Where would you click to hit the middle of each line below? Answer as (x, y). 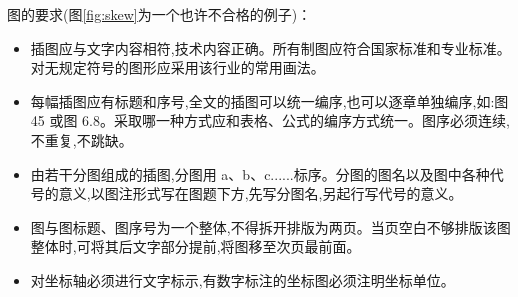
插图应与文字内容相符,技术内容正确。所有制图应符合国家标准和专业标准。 (270, 47)
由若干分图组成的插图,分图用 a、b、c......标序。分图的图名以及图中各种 (260, 173)
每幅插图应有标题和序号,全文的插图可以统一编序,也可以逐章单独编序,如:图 (269, 100)
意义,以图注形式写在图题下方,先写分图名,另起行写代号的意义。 (260, 193)
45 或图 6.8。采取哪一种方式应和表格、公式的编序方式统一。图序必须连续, (270, 120)
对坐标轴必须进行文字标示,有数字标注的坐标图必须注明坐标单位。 (242, 279)
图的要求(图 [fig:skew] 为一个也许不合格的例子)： (159, 14)
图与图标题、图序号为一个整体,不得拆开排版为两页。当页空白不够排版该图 (270, 226)
